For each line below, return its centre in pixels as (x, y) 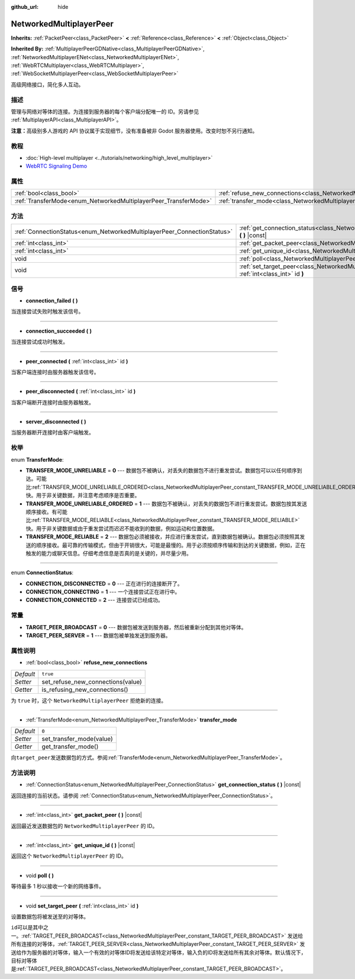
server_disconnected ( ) (56, 422)
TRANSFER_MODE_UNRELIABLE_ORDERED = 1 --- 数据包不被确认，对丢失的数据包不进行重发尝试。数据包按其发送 (166, 504)
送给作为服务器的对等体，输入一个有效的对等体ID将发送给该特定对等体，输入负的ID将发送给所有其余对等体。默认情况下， (159, 952)
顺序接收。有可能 (46, 511)
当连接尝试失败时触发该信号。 (47, 311)
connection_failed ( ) (52, 300)
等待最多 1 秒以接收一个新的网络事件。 (58, 886)
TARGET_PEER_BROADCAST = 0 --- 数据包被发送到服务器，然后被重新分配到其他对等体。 (136, 627)
